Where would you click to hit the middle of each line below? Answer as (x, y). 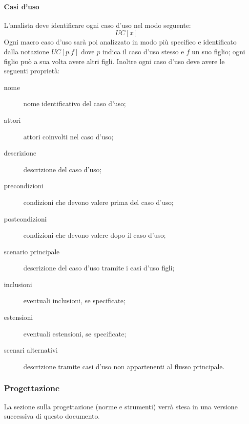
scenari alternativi (31, 350)
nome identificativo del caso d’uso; (75, 103)
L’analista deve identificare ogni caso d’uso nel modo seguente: (97, 25)
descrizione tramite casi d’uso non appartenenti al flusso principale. (124, 366)
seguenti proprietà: (32, 71)
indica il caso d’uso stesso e (143, 51)
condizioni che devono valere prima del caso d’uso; (99, 202)
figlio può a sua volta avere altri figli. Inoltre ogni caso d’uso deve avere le (114, 61)
